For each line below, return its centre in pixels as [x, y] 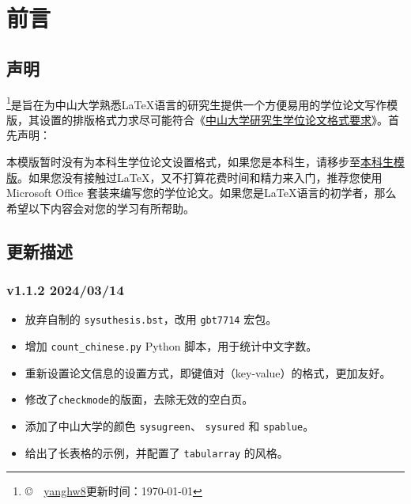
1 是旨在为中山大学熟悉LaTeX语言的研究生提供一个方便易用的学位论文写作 [197, 103]
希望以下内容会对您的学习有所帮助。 [100, 208]
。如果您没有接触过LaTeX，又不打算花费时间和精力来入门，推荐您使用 [200, 177]
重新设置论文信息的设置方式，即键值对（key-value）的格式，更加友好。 [208, 372]
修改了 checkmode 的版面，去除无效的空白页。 [139, 399]
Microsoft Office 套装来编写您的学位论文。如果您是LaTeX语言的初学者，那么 [202, 193]
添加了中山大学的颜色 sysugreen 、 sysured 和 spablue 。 [170, 425]
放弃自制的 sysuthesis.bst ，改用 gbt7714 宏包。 [151, 319]
